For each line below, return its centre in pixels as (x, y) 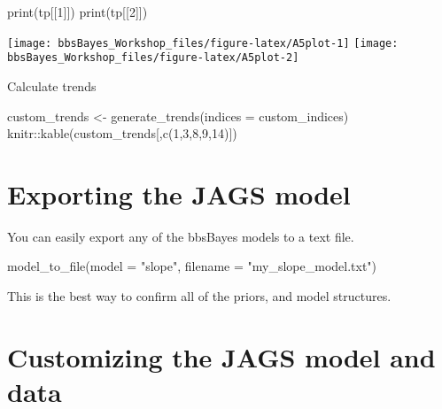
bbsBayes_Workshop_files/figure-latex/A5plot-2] (153, 58)
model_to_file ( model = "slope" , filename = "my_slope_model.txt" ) (192, 266)
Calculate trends (52, 85)
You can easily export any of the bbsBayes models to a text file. (181, 236)
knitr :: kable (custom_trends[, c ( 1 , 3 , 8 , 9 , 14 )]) (122, 133)
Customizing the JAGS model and (221, 356)
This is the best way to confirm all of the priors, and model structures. (199, 296)
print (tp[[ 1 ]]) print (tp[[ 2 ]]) (78, 12)
